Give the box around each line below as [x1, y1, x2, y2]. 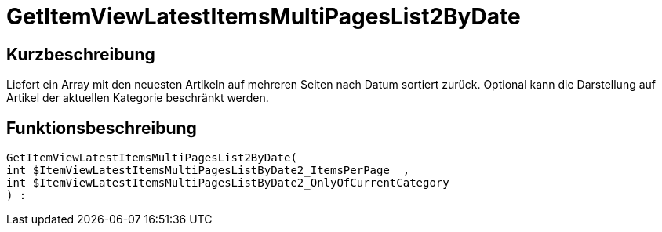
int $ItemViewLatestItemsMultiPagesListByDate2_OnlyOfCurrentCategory [6, 176, 449, 190]
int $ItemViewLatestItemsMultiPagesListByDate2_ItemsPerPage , [6, 164, 410, 177]
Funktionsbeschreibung [6, 118, 197, 138]
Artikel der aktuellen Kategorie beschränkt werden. [6, 91, 269, 105]
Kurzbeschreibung [6, 44, 155, 64]
